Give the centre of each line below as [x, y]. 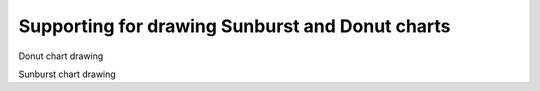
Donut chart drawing [61, 56]
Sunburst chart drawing [67, 74]
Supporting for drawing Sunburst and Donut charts [234, 26]
